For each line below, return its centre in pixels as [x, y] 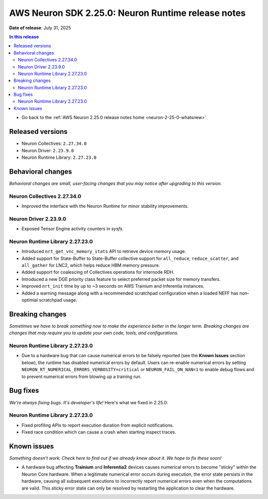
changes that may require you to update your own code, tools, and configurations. [94, 333]
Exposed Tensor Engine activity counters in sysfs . [72, 229]
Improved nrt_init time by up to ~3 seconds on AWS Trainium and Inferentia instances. [113, 286]
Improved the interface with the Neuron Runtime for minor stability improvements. [105, 206]
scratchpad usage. [58, 300]
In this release [24, 37]
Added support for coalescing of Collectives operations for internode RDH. [98, 272]
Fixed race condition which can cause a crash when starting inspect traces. [99, 432]
